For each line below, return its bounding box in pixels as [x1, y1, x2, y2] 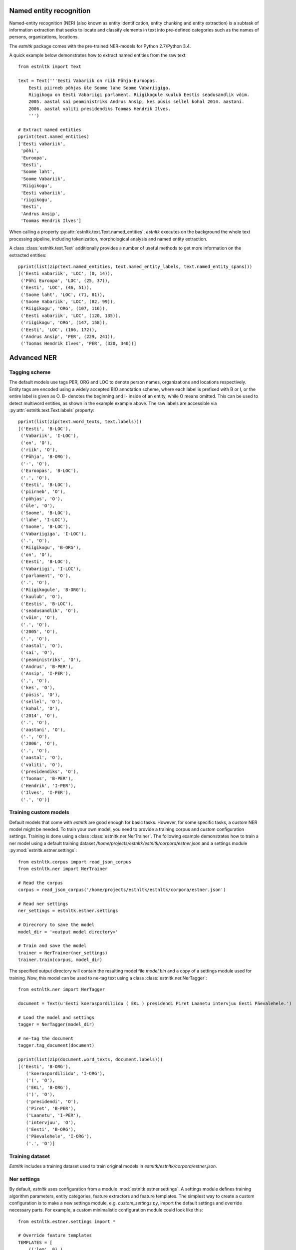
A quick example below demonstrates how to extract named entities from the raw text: [9, 52, 187, 58]
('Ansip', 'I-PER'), [20, 670, 71, 676]
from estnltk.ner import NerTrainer [18, 866, 108, 871]
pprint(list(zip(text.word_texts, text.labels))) [18, 419, 142, 424]
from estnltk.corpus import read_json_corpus [18, 859, 132, 864]
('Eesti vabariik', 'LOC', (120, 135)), [20, 312, 121, 318]
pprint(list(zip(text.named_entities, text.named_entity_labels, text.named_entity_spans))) [18, 264, 253, 269]
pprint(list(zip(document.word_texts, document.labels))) [18, 1056, 163, 1062]
